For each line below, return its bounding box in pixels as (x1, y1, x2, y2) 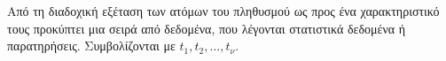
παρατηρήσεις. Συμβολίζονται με (7, 36, 176, 55)
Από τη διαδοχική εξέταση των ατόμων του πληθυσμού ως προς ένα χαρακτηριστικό (7, 2, 440, 19)
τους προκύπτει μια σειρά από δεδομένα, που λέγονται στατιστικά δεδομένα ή (7, 19, 406, 37)
